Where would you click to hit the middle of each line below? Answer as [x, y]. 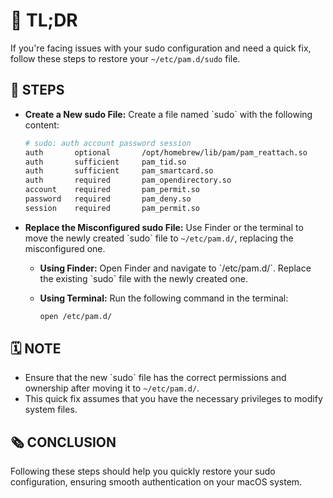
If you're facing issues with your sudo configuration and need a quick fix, [161, 48]
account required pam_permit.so [112, 190]
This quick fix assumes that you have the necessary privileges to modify [173, 399]
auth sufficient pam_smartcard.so [119, 171]
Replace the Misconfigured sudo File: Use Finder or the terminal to [164, 227]
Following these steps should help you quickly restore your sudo [143, 471]
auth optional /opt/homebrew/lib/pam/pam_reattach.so [166, 152]
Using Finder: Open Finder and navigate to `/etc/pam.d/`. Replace [175, 268]
